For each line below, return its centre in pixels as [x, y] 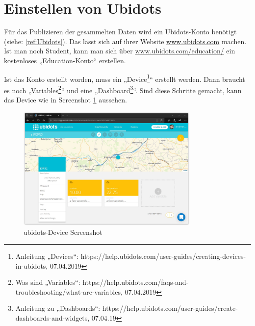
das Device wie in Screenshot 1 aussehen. [65, 100]
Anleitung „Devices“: [47, 256]
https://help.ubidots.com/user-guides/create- [170, 308]
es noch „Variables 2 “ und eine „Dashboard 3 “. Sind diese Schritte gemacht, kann [123, 89]
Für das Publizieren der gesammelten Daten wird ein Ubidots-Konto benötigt [120, 32]
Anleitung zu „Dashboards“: [58, 308]
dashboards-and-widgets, [52, 317]
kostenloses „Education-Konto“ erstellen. [65, 60]
